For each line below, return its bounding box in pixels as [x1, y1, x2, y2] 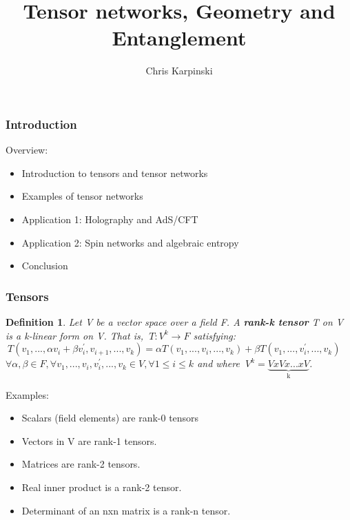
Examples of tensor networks [21, 189, 143, 203]
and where [197, 356, 240, 371]
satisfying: [193, 328, 236, 342]
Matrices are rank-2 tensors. [21, 457, 141, 471]
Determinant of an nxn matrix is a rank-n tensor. [21, 503, 231, 517]
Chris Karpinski [145, 63, 213, 78]
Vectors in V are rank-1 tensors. [21, 433, 157, 448]
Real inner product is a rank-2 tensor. [21, 479, 182, 494]
